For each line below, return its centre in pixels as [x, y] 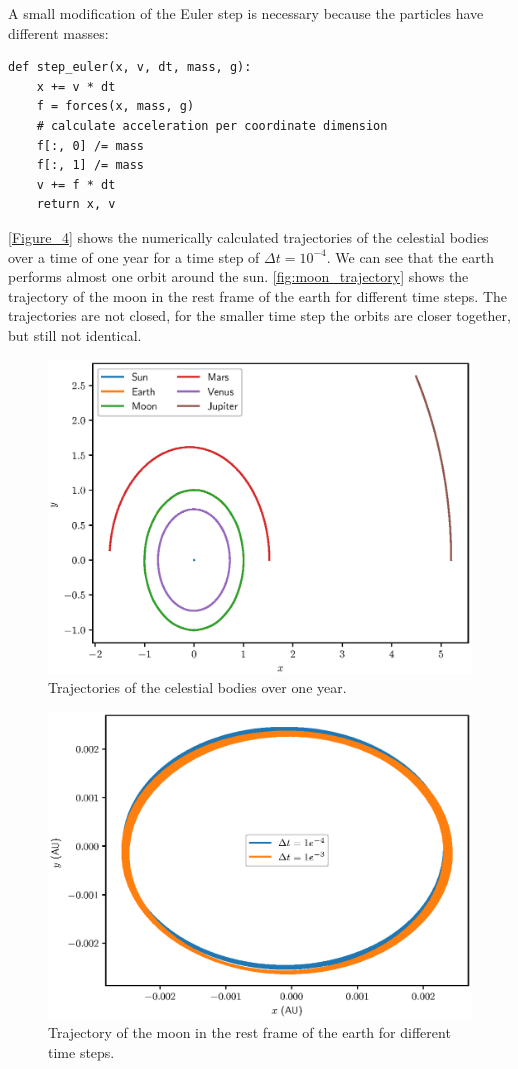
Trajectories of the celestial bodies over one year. [197, 687]
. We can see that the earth [410, 256]
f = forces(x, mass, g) [115, 106]
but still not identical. [75, 334]
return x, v [76, 204]
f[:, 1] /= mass [90, 165]
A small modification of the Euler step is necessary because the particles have [246, 13]
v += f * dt [76, 184]
